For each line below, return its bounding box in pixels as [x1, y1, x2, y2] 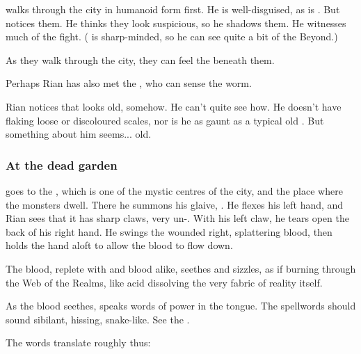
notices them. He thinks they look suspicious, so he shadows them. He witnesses [6, 15, 346, 30]
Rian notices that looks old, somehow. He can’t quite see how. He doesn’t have [6, 99, 342, 113]
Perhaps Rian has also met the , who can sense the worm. [6, 76, 252, 90]
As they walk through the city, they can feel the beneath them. [6, 52, 275, 67]
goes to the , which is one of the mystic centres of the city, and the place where [6, 183, 343, 198]
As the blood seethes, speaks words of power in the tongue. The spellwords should [6, 298, 356, 313]
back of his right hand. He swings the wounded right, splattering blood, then [6, 224, 332, 239]
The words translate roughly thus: [6, 335, 151, 350]
